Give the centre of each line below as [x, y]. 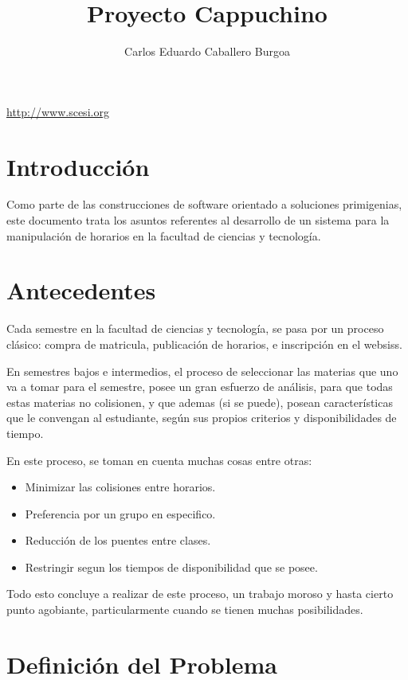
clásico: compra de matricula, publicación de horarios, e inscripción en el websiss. [204, 344]
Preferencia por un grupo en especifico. [120, 513]
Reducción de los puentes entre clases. [118, 540]
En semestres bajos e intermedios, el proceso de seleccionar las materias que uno [202, 371]
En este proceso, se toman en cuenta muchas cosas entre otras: [159, 460]
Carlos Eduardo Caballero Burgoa [207, 51]
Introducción [78, 166]
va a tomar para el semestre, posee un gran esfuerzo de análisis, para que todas [200, 387]
